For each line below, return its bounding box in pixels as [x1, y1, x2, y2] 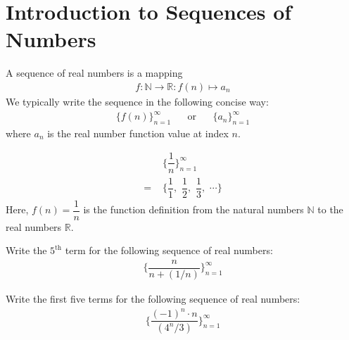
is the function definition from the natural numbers [83, 202, 304, 217]
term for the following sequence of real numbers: [65, 243, 273, 258]
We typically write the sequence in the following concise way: [6, 94, 269, 108]
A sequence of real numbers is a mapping [6, 65, 183, 80]
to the [317, 202, 343, 217]
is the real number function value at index [47, 125, 229, 140]
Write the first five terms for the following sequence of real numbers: [6, 291, 300, 306]
